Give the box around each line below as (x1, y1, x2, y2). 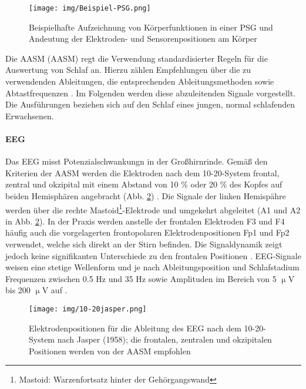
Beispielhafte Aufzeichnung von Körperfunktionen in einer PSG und (29, 21, 273, 33)
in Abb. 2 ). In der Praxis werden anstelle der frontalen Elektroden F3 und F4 (5, 214, 285, 227)
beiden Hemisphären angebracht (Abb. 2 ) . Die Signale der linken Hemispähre (5, 189, 286, 202)
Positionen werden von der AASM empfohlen (29, 344, 191, 357)
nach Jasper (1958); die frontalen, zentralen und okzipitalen (57, 333, 272, 346)
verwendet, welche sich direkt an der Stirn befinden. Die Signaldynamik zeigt (5, 238, 283, 250)
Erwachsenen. (5, 109, 54, 122)
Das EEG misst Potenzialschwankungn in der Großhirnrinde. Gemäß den (5, 155, 268, 167)
